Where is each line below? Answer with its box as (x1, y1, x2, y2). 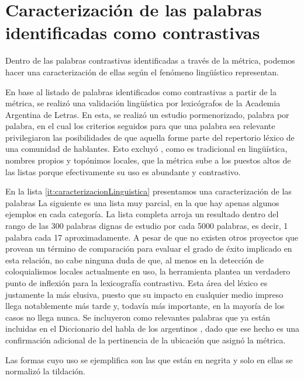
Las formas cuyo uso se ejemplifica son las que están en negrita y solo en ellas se (5, 353, 293, 366)
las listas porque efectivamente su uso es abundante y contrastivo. (5, 165, 241, 178)
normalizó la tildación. (5, 365, 85, 377)
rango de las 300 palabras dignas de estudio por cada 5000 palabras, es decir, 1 (5, 220, 288, 232)
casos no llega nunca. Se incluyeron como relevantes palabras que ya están (5, 311, 271, 323)
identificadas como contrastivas (5, 20, 260, 44)
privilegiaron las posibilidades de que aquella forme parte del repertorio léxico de (5, 131, 295, 143)
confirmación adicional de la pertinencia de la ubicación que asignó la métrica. (5, 333, 286, 346)
